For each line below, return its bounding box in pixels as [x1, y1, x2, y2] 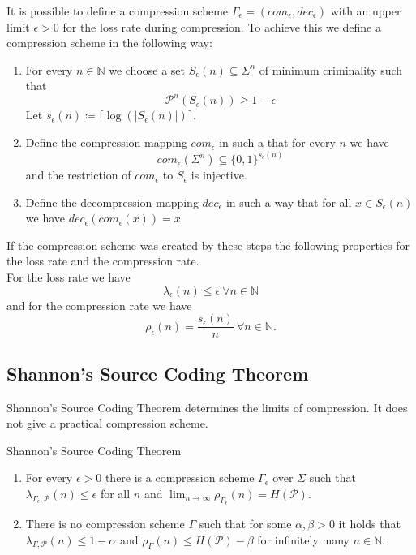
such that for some [199, 515, 292, 532]
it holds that [338, 515, 401, 532]
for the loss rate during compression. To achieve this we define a [62, 18, 381, 35]
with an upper [330, 2, 401, 19]
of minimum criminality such [259, 61, 403, 78]
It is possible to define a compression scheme [6, 2, 229, 19]
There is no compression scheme [25, 515, 185, 532]
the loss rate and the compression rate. [6, 252, 199, 269]
